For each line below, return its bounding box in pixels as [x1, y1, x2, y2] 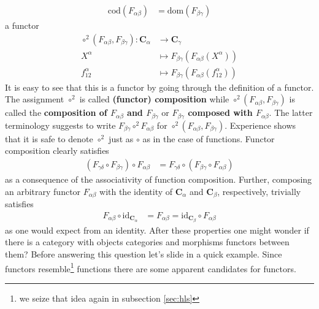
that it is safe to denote [5, 132, 93, 145]
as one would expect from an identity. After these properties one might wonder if [5, 223, 309, 236]
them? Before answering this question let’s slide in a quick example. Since [5, 247, 282, 260]
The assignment [5, 93, 64, 105]
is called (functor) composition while [79, 93, 229, 105]
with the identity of [99, 185, 173, 197]
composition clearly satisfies [5, 144, 109, 157]
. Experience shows [225, 118, 296, 131]
